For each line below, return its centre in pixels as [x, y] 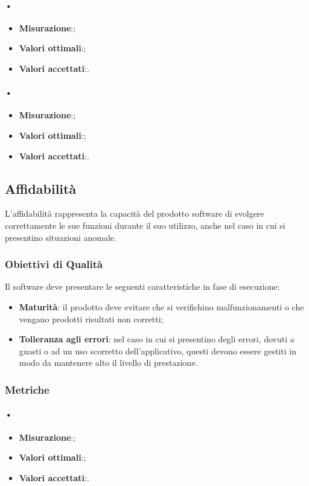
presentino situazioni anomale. [61, 237]
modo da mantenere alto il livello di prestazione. [108, 363]
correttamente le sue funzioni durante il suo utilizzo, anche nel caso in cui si [145, 225]
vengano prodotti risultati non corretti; [91, 318]
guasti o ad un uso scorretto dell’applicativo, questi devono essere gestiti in [158, 350]
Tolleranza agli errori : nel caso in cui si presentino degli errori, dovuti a [157, 339]
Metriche [27, 389]
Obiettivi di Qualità [54, 264]
